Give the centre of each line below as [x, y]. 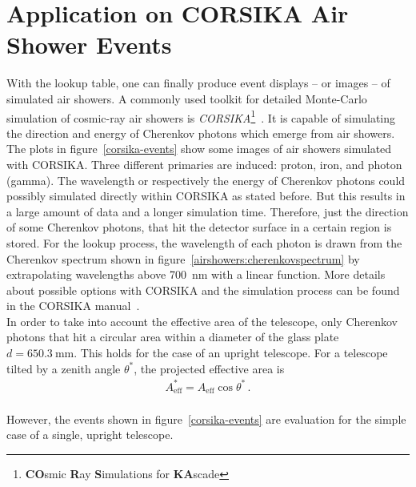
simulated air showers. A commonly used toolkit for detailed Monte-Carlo [187, 98]
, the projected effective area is [209, 368]
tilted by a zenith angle [64, 368]
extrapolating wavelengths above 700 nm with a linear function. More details [196, 274]
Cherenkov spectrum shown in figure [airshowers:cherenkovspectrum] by [183, 258]
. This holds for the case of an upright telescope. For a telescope [231, 353]
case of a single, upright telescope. [90, 435]
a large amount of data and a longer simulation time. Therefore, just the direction [208, 211]
